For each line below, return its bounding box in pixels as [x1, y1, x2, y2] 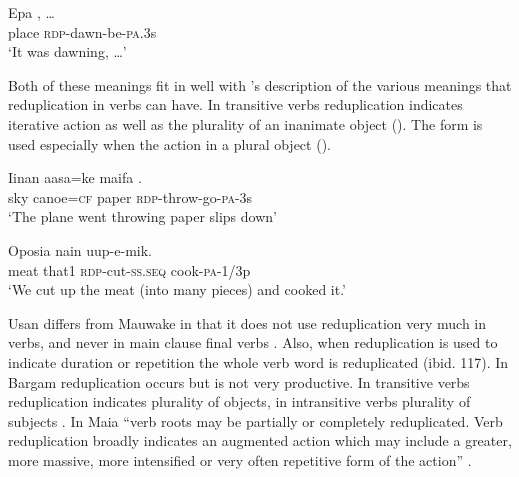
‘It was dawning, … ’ [8, 41, 127, 62]
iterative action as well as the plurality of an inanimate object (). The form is [8, 113, 483, 134]
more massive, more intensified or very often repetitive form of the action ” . [8, 449, 472, 470]
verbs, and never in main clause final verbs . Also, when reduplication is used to [8, 332, 498, 353]
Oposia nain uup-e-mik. [8, 239, 152, 260]
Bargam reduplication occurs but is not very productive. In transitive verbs [8, 371, 470, 392]
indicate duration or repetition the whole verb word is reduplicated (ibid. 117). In [8, 351, 509, 372]
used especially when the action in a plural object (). [8, 133, 331, 154]
